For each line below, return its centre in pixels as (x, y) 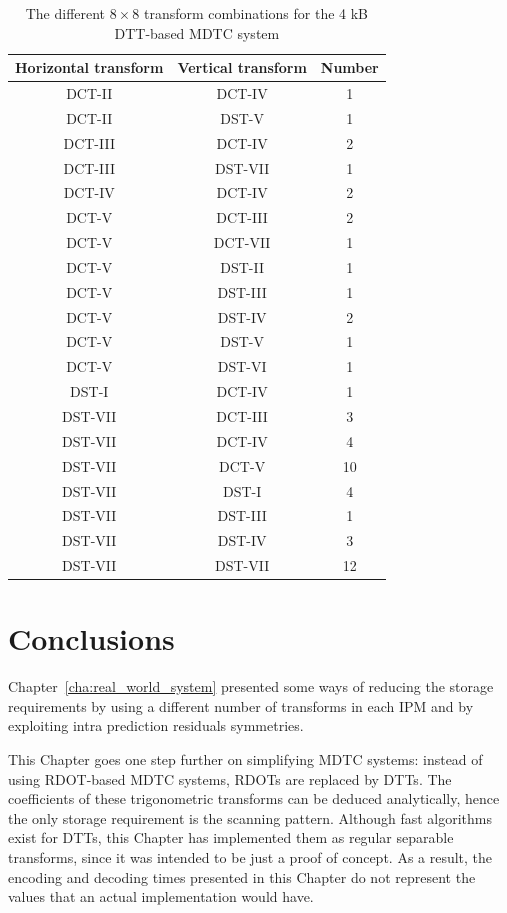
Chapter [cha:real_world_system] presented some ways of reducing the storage (251, 686)
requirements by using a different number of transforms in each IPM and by (241, 705)
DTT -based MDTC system (197, 32)
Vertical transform (242, 67)
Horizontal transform (89, 67)
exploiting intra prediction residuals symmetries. (156, 725)
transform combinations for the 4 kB (256, 13)
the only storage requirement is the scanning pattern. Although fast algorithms (250, 817)
